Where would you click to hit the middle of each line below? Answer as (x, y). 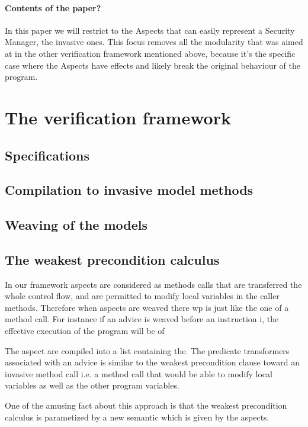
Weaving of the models (76, 225)
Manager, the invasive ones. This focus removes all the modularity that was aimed (154, 42)
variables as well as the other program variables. (92, 385)
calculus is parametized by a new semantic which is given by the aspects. (137, 417)
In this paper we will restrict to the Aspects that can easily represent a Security (150, 30)
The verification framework (118, 117)
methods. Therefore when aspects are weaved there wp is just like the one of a (147, 307)
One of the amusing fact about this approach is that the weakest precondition (146, 405)
